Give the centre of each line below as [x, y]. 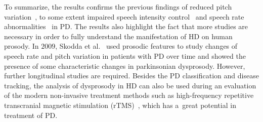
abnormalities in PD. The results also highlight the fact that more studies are [126, 26]
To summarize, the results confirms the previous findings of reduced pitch [118, 7]
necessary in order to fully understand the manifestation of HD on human [118, 36]
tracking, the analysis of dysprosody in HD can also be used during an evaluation [130, 85]
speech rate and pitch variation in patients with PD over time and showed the [125, 55]
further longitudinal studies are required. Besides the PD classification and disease [131, 76]
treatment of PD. [31, 115]
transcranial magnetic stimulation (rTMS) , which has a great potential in [120, 105]
